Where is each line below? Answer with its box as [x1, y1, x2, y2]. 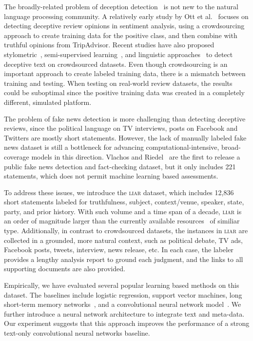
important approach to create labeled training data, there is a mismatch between [4, 68, 246, 79]
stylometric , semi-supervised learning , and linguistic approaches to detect [4, 49, 233, 59]
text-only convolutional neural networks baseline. [4, 328, 150, 338]
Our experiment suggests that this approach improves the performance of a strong [4, 318, 250, 328]
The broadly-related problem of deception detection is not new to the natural [4, 1, 238, 11]
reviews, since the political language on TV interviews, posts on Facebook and [4, 123, 238, 133]
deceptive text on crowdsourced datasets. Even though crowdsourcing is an [4, 59, 228, 69]
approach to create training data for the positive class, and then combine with [4, 30, 237, 40]
